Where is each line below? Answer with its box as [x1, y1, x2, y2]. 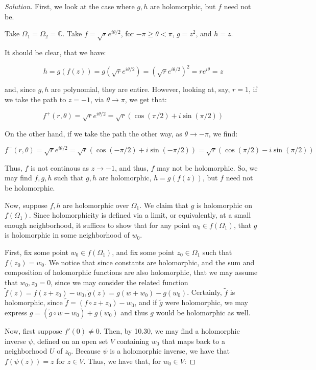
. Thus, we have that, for [83, 355, 161, 366]
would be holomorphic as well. [156, 307, 251, 317]
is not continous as [30, 162, 89, 173]
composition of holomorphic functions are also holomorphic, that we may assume [5, 267, 258, 277]
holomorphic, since [5, 297, 63, 308]
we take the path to [5, 94, 66, 104]
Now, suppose [5, 199, 47, 210]
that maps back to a [162, 335, 225, 346]
